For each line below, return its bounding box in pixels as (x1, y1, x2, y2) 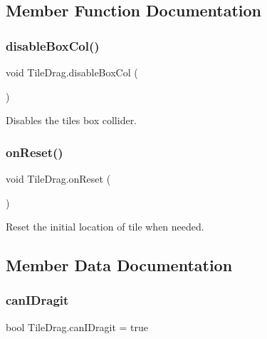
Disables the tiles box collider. (6, 113, 137, 128)
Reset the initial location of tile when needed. (6, 219, 204, 234)
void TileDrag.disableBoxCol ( (6, 65, 138, 79)
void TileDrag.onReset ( (6, 171, 111, 186)
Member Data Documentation (6, 254, 233, 276)
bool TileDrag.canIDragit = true (6, 319, 149, 334)
